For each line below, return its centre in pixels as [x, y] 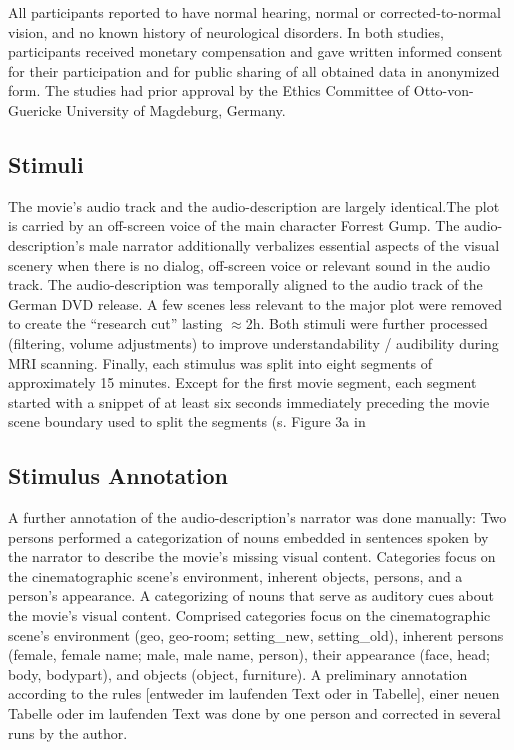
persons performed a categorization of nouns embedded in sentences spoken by [248, 536]
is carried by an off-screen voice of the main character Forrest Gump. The [234, 225]
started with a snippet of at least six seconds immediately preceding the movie [249, 401]
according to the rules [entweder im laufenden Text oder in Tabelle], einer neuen [254, 693]
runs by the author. [68, 732]
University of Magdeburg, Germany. [176, 109]
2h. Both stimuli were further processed [366, 323]
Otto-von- [443, 90]
